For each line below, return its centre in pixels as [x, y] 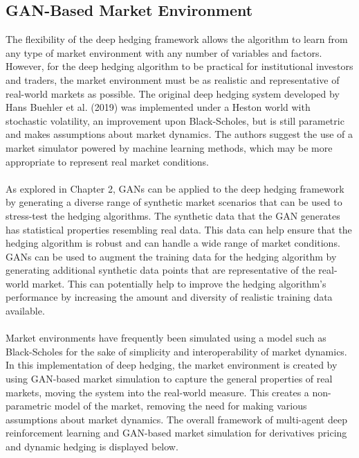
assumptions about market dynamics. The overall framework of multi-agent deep [176, 419]
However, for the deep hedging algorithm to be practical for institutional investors [179, 66]
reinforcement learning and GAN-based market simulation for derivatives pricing [176, 433]
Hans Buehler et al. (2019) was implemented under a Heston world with [158, 107]
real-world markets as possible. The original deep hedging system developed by [173, 93]
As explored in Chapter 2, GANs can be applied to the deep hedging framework [175, 188]
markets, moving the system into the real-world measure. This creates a [157, 392]
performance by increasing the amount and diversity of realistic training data [169, 297]
